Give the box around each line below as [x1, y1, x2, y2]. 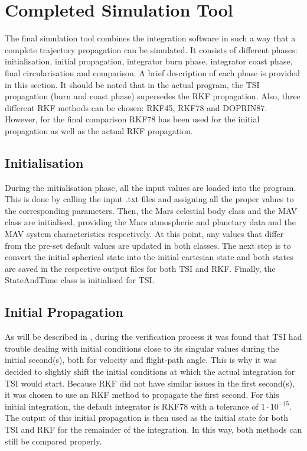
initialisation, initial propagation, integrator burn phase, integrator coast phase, [5, 55, 293, 67]
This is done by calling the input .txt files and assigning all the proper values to [5, 193, 294, 205]
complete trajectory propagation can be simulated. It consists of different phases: [5, 43, 298, 56]
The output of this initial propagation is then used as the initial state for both [5, 411, 289, 424]
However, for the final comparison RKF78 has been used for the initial [5, 113, 260, 125]
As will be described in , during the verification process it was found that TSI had [5, 330, 302, 343]
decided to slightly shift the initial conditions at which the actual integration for [5, 365, 295, 377]
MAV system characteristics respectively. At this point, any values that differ [5, 228, 284, 240]
